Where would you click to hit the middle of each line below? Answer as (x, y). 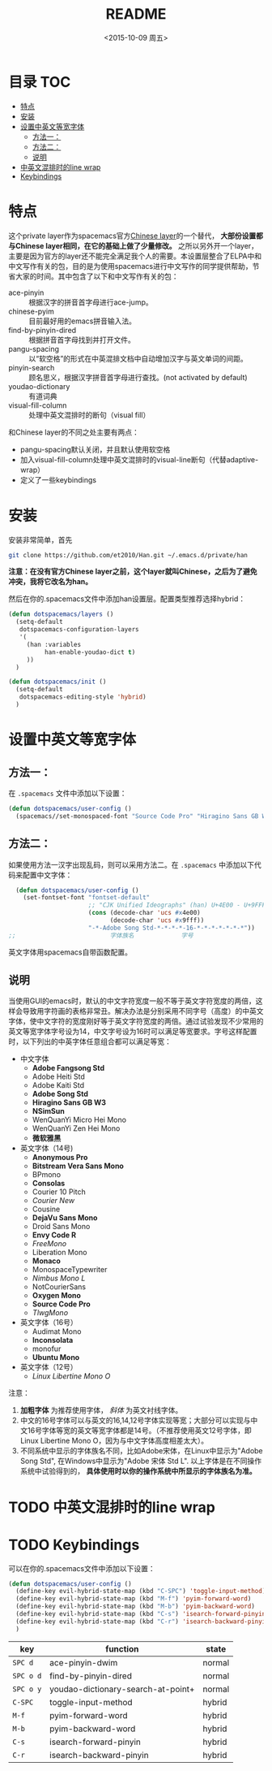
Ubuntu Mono (56, 1357)
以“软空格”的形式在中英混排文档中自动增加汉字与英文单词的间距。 (138, 358)
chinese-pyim (31, 311)
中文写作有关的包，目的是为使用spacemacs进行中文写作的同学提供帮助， (130, 266)
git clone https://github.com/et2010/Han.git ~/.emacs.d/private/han (128, 555)
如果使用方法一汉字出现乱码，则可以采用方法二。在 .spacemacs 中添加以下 (132, 864)
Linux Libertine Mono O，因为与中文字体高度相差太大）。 (114, 1441)
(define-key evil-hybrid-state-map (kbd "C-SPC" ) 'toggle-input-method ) (141, 1591)
